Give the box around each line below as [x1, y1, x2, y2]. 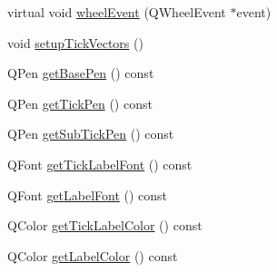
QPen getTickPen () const [7, 93, 153, 112]
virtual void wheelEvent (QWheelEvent [7, 3, 226, 21]
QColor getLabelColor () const [7, 246, 178, 265]
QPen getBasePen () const [7, 63, 154, 83]
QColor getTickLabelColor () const [7, 216, 203, 235]
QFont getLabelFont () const [7, 185, 168, 204]
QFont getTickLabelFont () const [7, 154, 193, 173]
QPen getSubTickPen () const [7, 124, 174, 143]
